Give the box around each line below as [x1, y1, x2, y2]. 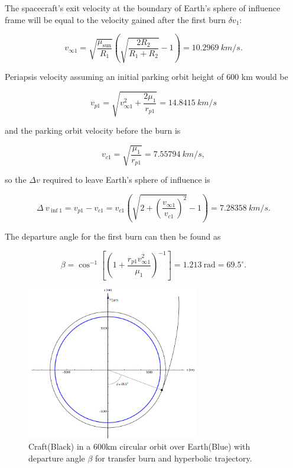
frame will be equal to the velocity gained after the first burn [5, 13, 226, 25]
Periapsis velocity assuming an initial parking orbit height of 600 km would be [5, 70, 288, 83]
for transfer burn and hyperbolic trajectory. [95, 451, 252, 464]
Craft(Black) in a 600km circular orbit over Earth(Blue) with [28, 440, 250, 453]
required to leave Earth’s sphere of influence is [43, 173, 210, 186]
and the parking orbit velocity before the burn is [5, 124, 181, 137]
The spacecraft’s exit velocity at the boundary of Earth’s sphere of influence [5, 2, 281, 14]
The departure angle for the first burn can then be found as [5, 230, 221, 243]
